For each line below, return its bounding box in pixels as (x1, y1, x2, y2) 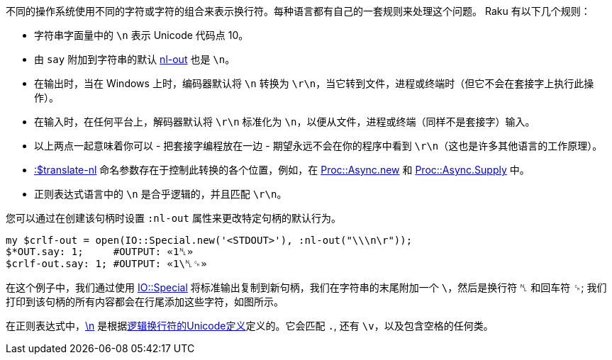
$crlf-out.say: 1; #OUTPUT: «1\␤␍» (6, 258, 207, 269)
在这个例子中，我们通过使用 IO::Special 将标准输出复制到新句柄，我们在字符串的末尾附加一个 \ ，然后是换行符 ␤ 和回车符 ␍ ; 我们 (6, 281, 607, 293)
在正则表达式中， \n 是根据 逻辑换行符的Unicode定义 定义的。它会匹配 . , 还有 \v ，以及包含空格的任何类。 (6, 320, 494, 332)
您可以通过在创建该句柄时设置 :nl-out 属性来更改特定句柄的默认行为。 (6, 212, 341, 224)
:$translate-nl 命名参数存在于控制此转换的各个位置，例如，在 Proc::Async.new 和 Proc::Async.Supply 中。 (34, 164, 530, 176)
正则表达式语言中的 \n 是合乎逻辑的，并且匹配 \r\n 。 (34, 188, 287, 200)
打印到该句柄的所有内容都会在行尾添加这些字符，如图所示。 (6, 296, 284, 308)
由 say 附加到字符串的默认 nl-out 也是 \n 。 (34, 53, 235, 65)
